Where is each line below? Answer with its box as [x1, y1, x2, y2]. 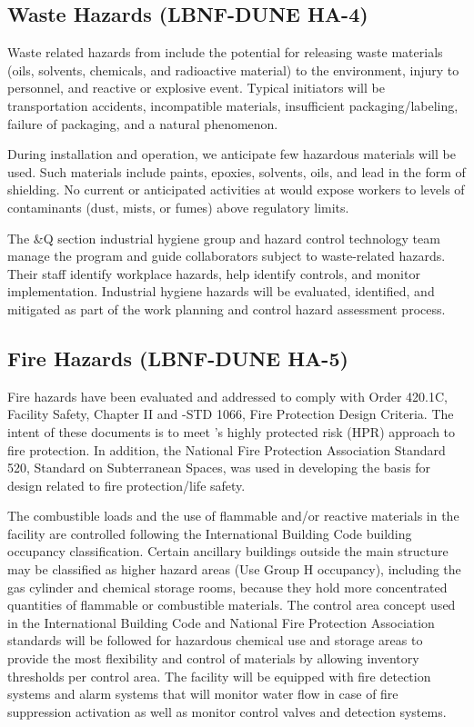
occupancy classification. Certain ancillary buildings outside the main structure [7, 542, 449, 561]
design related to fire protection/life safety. [7, 475, 246, 494]
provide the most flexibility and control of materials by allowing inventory [7, 649, 419, 668]
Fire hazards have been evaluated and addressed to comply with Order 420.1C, [7, 386, 449, 405]
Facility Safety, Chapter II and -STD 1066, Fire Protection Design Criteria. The [7, 404, 454, 423]
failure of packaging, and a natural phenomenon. [7, 114, 278, 133]
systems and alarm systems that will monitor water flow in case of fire [7, 684, 398, 703]
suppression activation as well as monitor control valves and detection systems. [7, 702, 447, 721]
